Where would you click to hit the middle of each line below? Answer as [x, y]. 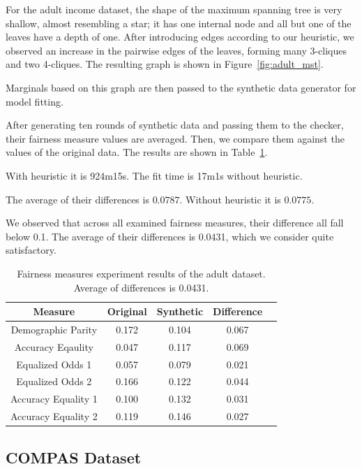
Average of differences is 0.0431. [141, 287]
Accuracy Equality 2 [54, 416]
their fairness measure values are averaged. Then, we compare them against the [175, 138]
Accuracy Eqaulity [54, 346]
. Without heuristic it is [230, 199]
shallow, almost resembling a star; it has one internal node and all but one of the [179, 23]
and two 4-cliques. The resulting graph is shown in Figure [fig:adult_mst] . [165, 64]
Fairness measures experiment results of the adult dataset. [141, 273]
